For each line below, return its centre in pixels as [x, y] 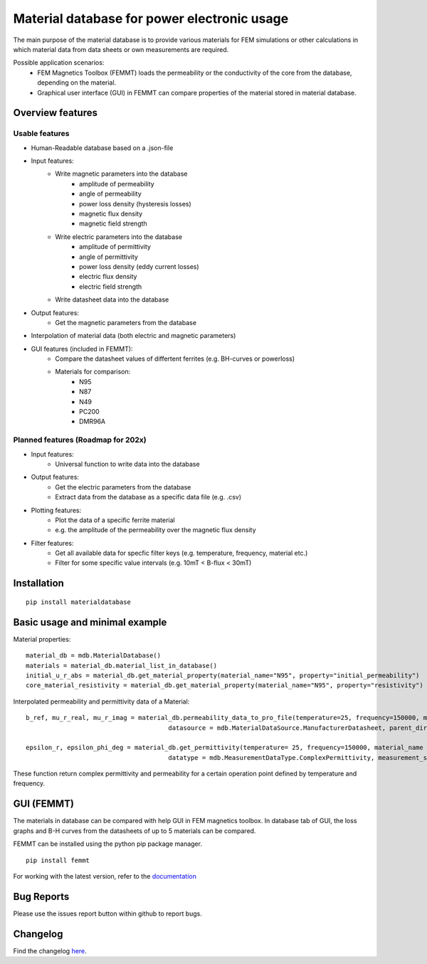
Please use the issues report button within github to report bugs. [108, 913]
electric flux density [108, 277]
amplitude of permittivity [115, 247]
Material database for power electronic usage [151, 18]
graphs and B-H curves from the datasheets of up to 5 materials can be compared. [135, 831]
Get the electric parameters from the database [123, 487]
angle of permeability [110, 194]
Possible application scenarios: [59, 63]
